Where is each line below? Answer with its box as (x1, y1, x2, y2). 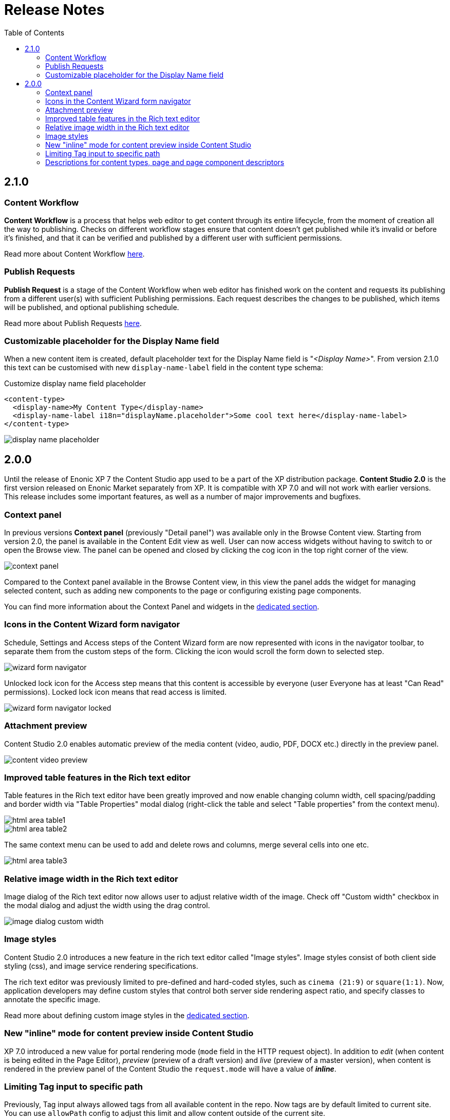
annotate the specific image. (4, 995, 101, 1004)
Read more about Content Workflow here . (4, 249, 145, 258)
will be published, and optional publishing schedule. (4, 302, 179, 312)
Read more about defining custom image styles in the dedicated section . (4, 1010, 250, 1020)
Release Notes (4, 1, 105, 19)
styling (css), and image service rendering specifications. (4, 961, 198, 970)
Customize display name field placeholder (4, 379, 146, 388)
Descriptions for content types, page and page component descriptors (45, 157, 285, 167)
